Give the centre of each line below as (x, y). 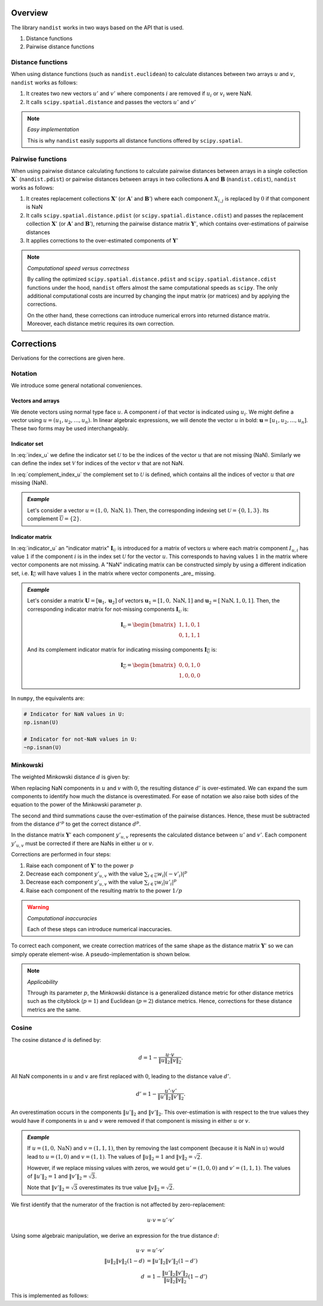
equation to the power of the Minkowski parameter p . (77, 805)
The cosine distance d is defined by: (56, 1040)
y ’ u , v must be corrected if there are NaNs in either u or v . (82, 844)
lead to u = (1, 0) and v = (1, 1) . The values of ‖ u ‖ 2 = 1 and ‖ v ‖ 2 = (110, 1157)
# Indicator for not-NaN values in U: (80, 739)
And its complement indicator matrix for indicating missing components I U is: (122, 650)
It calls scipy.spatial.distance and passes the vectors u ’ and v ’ (111, 102)
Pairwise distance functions (60, 47)
